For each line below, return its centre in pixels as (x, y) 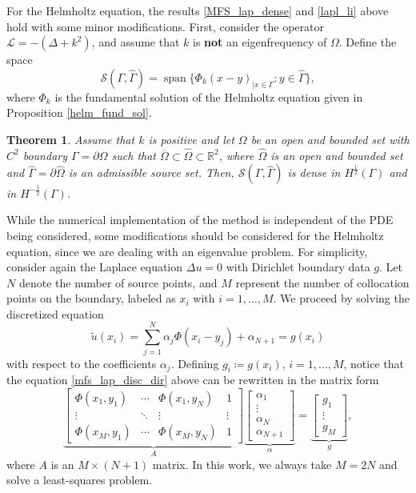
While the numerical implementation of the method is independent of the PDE (200, 220)
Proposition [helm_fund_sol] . (79, 112)
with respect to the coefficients (82, 363)
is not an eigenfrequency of (260, 42)
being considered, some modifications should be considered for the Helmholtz (195, 235)
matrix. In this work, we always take (242, 464)
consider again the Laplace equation (95, 267)
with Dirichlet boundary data (298, 267)
